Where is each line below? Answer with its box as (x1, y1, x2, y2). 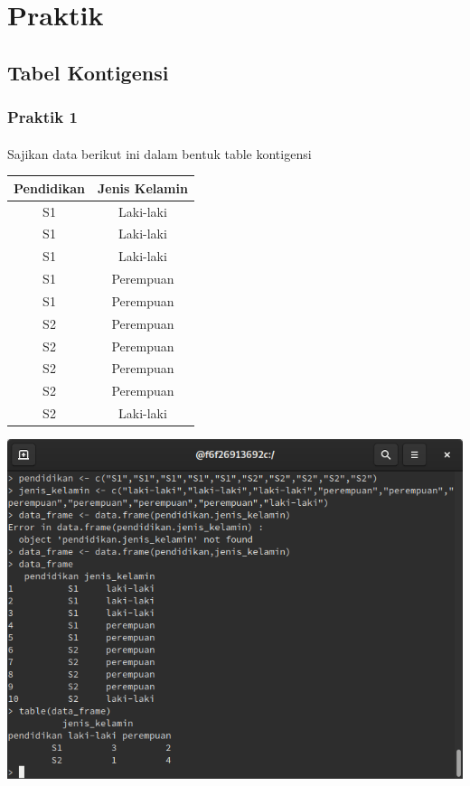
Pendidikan (14, 178, 85, 197)
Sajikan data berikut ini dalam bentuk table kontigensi (7, 144, 312, 163)
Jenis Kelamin (97, 178, 188, 197)
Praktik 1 (7, 106, 78, 128)
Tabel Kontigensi (7, 58, 169, 86)
